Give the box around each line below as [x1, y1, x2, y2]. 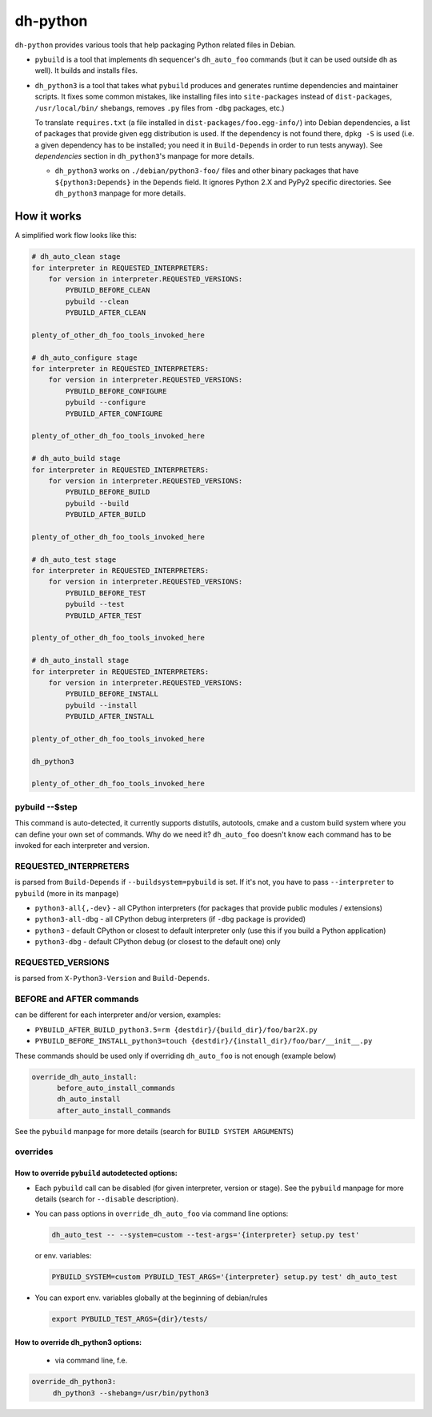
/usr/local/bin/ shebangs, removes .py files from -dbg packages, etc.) [34, 103, 285, 112]
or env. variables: [34, 1251, 92, 1261]
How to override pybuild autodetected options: [14, 1169, 178, 1178]
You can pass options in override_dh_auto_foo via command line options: [34, 1209, 289, 1218]
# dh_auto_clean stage [31, 252, 121, 261]
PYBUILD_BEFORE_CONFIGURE [65, 386, 167, 396]
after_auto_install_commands [57, 1106, 171, 1115]
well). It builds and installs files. [34, 66, 138, 75]
